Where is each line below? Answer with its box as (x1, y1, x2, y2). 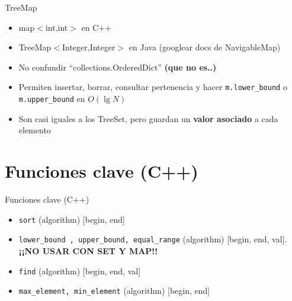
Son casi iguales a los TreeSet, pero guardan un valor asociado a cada (18, 112, 278, 124)
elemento (18, 124, 51, 136)
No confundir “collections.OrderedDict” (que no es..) (18, 60, 217, 73)
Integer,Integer (62, 41, 115, 53)
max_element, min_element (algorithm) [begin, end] (18, 284, 210, 297)
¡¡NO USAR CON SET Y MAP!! (18, 244, 158, 257)
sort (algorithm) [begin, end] (18, 213, 126, 225)
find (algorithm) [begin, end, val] (18, 264, 141, 277)
